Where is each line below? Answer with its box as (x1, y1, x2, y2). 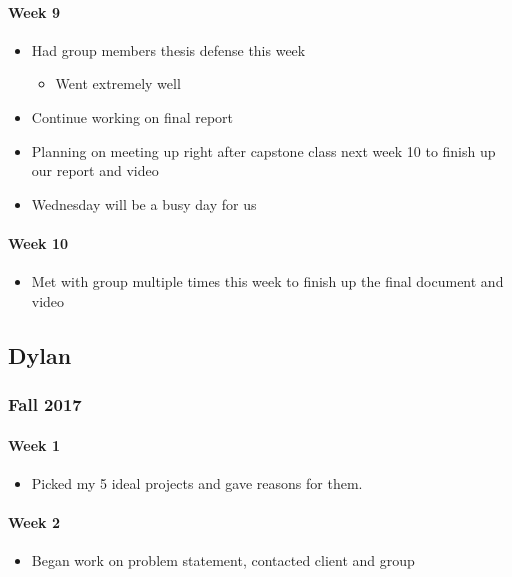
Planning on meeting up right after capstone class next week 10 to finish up (31, 140, 496, 161)
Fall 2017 (8, 392, 82, 417)
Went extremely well (55, 73, 181, 94)
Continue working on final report (31, 106, 234, 127)
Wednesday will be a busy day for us (31, 193, 257, 214)
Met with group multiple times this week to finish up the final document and (31, 271, 504, 292)
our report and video (31, 160, 159, 181)
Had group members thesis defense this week (31, 39, 306, 60)
